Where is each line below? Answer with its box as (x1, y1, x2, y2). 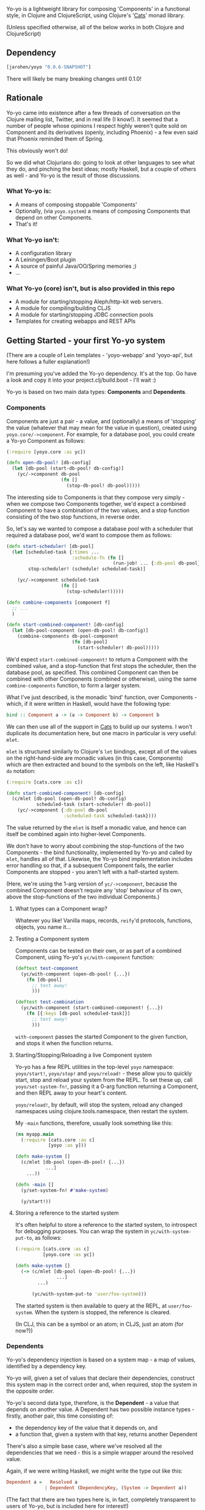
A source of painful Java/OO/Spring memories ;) (15, 262, 137, 270)
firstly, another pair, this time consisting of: (6, 1412, 114, 1419)
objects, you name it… (15, 923, 71, 930)
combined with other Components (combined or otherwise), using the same (6, 675, 197, 683)
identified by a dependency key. (6, 1362, 87, 1369)
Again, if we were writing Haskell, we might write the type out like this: (6, 1467, 183, 1475)
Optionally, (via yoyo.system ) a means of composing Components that (15, 207, 190, 215)
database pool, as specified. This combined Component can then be (6, 668, 179, 676)
